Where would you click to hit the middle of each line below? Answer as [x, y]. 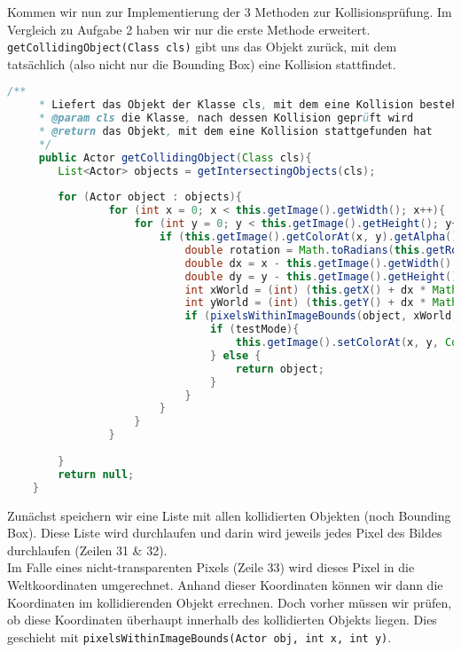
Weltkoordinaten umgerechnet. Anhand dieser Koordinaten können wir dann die [225, 584]
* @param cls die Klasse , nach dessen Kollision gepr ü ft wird [226, 118]
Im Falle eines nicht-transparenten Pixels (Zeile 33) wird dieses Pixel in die [211, 567]
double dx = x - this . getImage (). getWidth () [318, 263]
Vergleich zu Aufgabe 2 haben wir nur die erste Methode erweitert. [189, 29]
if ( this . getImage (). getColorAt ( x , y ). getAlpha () [309, 237]
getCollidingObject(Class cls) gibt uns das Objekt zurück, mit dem [202, 47]
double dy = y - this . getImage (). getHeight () [321, 276]
